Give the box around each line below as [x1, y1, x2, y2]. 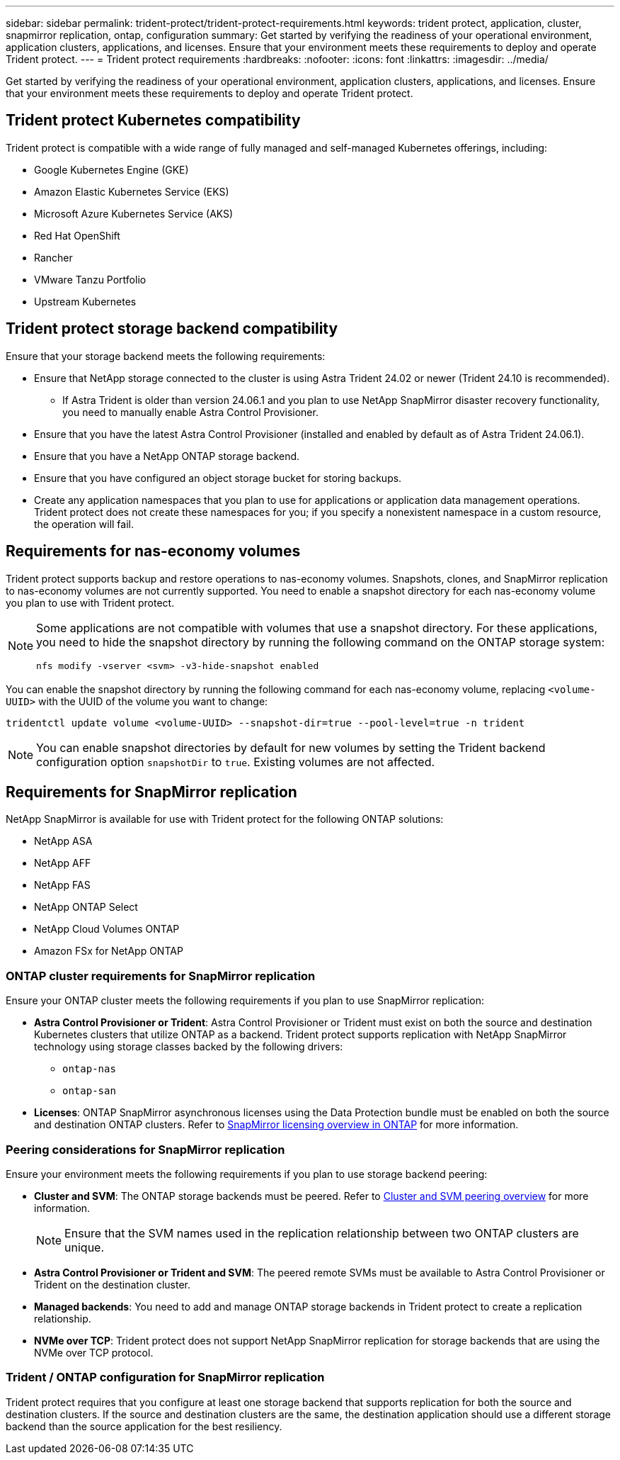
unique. [64, 1240, 105, 1254]
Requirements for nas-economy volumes [6, 542, 301, 561]
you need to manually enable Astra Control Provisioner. [62, 405, 318, 418]
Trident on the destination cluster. [34, 1278, 191, 1291]
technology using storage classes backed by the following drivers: [34, 1040, 343, 1053]
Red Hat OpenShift [34, 229, 120, 242]
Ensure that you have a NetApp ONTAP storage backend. [34, 449, 300, 462]
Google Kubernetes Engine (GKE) [34, 163, 189, 176]
